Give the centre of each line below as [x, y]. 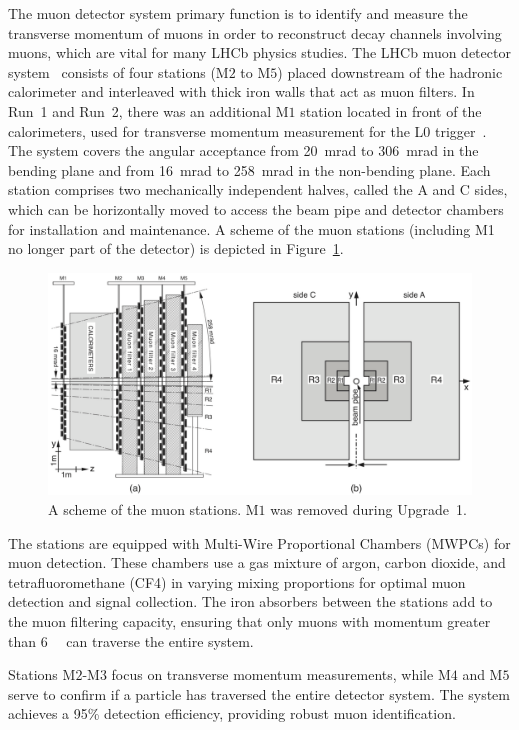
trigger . [461, 130]
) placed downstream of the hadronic [390, 71]
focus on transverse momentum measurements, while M [281, 674]
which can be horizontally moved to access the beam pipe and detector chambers [256, 208]
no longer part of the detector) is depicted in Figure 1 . [176, 248]
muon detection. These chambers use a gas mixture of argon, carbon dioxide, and [257, 562]
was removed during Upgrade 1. [368, 509]
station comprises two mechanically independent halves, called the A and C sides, [258, 189]
